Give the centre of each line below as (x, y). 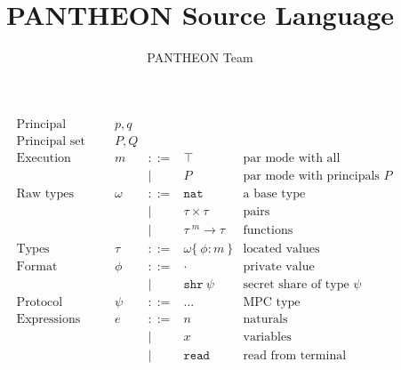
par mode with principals (311, 176)
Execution (44, 158)
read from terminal (295, 356)
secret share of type (296, 285)
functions (268, 230)
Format (37, 266)
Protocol (40, 303)
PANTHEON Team (200, 57)
